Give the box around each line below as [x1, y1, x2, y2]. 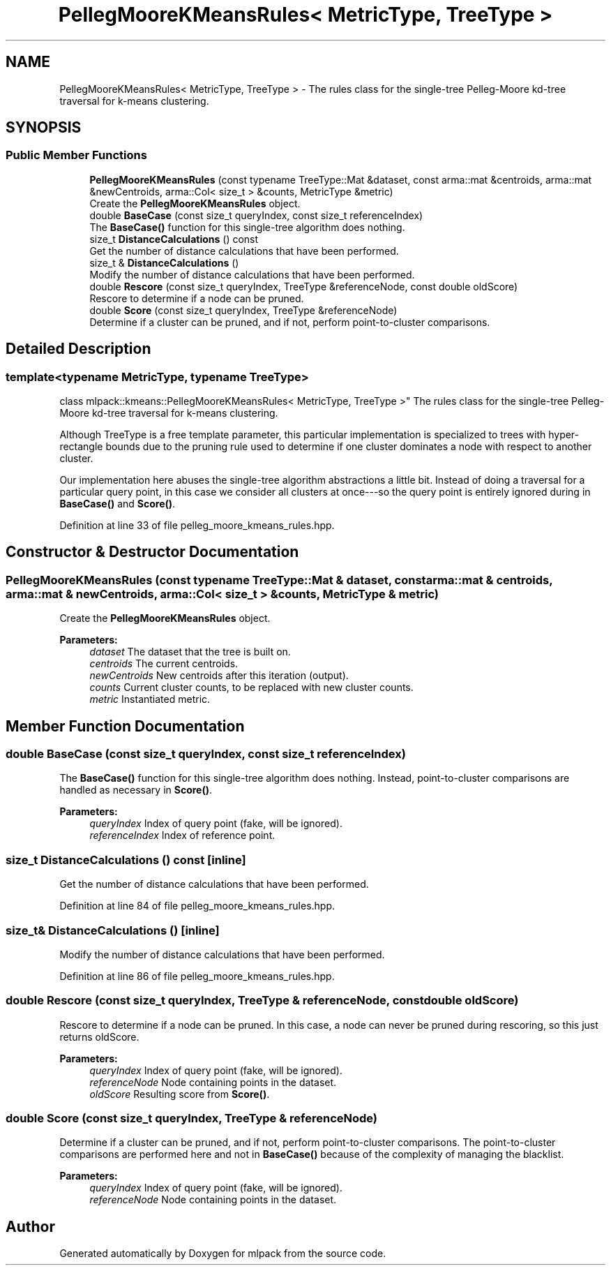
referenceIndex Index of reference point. [89, 829, 276, 842]
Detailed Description [6, 340, 151, 358]
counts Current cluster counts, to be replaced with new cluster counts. [89, 681, 414, 694]
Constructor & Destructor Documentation [6, 543, 299, 561]
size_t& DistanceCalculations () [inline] [6, 923, 220, 937]
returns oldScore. [59, 1030, 139, 1043]
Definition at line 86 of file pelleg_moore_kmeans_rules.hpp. [59, 969, 335, 982]
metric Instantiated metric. [89, 693, 211, 706]
